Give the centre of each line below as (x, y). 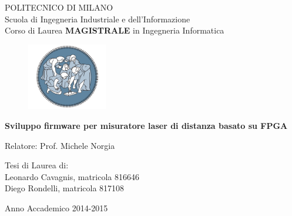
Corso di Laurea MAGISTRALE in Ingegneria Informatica (115, 30)
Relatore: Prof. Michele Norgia (60, 145)
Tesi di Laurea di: (37, 165)
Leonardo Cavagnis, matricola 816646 (72, 176)
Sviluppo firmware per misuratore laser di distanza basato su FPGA (146, 126)
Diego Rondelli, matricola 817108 (65, 188)
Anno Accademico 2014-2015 (56, 208)
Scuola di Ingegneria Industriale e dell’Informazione (98, 19)
